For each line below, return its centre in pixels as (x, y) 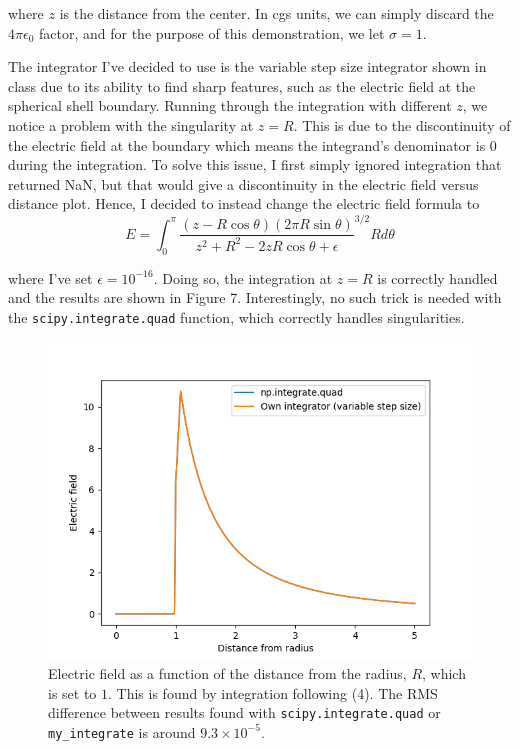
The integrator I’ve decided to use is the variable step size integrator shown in (247, 66)
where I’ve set (50, 277)
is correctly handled (437, 277)
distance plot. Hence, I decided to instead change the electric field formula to (244, 203)
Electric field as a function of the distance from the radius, (227, 673)
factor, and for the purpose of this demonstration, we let (212, 32)
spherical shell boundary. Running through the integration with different (230, 105)
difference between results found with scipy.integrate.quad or (244, 712)
